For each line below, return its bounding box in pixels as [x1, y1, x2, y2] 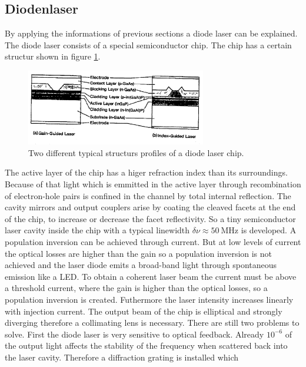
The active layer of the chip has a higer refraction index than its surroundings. [5, 166, 288, 178]
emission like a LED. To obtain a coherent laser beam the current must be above [5, 270, 297, 282]
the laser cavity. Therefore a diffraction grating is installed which [5, 351, 239, 363]
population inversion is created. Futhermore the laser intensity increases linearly [5, 293, 294, 305]
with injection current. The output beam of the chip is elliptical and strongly [5, 305, 282, 317]
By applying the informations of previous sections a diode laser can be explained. [5, 27, 298, 39]
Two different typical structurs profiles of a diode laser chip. [28, 146, 244, 158]
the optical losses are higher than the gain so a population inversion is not [5, 247, 272, 259]
